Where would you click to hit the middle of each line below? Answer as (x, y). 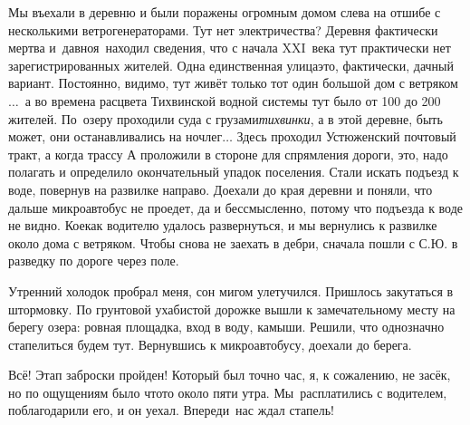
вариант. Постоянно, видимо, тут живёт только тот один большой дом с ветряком (233, 83)
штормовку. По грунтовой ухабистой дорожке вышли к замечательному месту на (232, 309)
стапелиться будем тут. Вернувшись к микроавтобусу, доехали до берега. (210, 344)
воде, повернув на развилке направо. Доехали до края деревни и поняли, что (221, 189)
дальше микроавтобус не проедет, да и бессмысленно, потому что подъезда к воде (236, 207)
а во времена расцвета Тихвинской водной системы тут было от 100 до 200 (233, 100)
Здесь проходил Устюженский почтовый (346, 136)
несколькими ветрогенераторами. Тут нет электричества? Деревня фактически (223, 29)
